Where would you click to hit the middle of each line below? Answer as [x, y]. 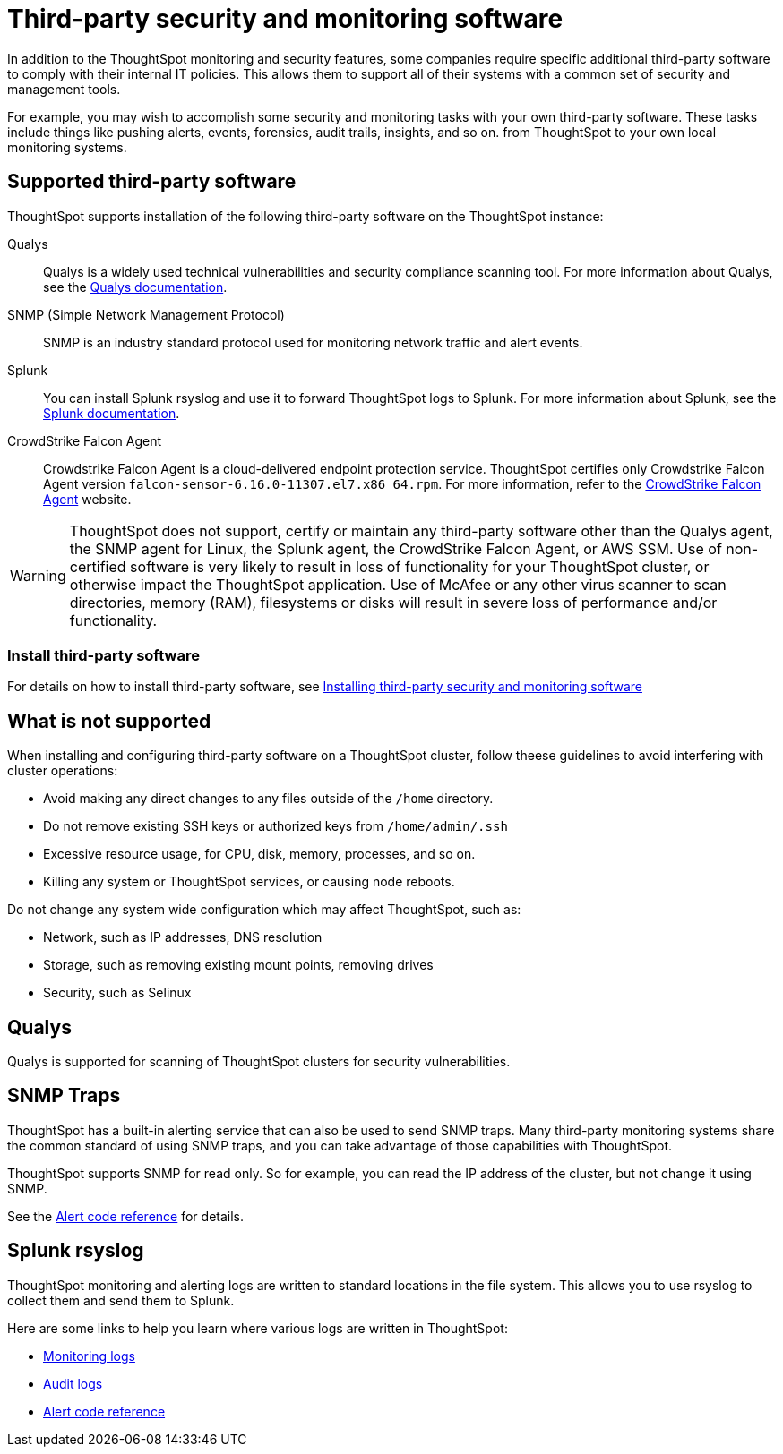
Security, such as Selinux [117, 993]
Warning [38, 575]
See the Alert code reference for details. [126, 1216]
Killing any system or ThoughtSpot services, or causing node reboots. [249, 882]
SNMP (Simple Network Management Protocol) [146, 314]
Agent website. [87, 499]
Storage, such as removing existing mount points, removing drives [238, 965]
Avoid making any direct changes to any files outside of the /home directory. [268, 799]
